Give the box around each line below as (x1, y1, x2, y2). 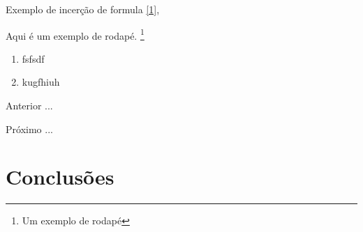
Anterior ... (6, 98, 53, 113)
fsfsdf (22, 51, 45, 65)
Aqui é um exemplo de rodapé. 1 (6, 26, 145, 42)
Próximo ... (6, 121, 53, 136)
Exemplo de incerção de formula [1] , (6, 2, 160, 16)
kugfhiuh (22, 75, 60, 89)
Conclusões (6, 162, 114, 191)
